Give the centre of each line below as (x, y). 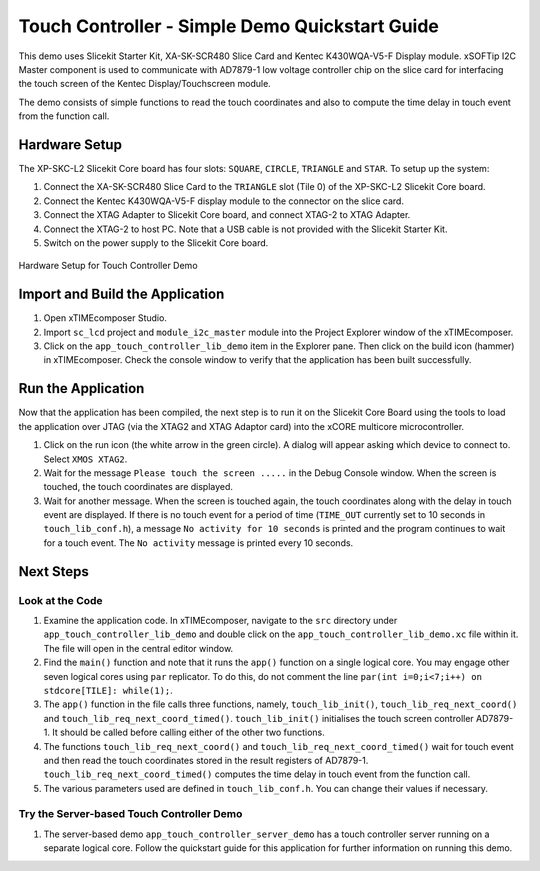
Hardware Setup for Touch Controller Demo (108, 266)
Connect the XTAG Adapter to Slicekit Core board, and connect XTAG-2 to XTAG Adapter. (227, 215)
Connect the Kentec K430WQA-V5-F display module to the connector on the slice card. (224, 201)
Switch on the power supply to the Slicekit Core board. (156, 242)
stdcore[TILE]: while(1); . (108, 690)
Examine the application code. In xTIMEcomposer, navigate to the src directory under (220, 621)
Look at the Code (61, 600)
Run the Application (81, 388)
